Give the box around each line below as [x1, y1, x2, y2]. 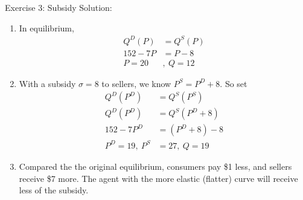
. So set [220, 77, 247, 89]
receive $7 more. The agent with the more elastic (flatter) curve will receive [19, 172, 298, 184]
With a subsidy [19, 77, 76, 89]
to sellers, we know [101, 77, 171, 89]
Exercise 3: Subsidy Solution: [5, 1, 112, 13]
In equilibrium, [19, 21, 74, 34]
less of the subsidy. [19, 184, 89, 196]
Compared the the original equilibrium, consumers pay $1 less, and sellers [19, 160, 292, 172]
